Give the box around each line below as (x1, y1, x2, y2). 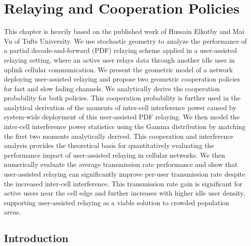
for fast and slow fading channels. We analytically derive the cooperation (4, 83, 220, 93)
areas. (4, 207, 21, 217)
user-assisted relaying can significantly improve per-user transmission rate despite (4, 169, 246, 179)
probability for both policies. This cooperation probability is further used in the (4, 93, 241, 103)
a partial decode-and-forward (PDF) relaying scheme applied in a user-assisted (4, 45, 237, 55)
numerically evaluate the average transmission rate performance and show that (4, 159, 238, 169)
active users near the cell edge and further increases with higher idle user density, (4, 188, 245, 198)
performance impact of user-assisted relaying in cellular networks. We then (4, 149, 225, 160)
